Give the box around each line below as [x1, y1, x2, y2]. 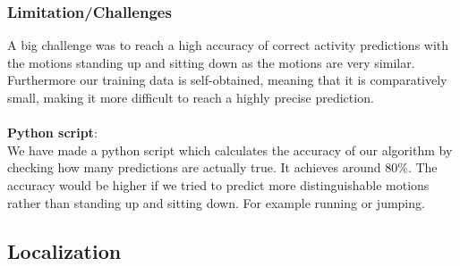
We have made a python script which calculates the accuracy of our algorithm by [7, 140, 453, 159]
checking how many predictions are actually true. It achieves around [7, 158, 381, 177]
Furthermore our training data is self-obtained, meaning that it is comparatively [7, 71, 447, 89]
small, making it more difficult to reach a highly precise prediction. [7, 88, 374, 106]
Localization [7, 237, 122, 264]
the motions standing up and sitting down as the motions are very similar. [7, 53, 415, 71]
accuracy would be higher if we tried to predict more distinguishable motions [7, 175, 430, 194]
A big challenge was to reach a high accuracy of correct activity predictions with [7, 36, 449, 54]
